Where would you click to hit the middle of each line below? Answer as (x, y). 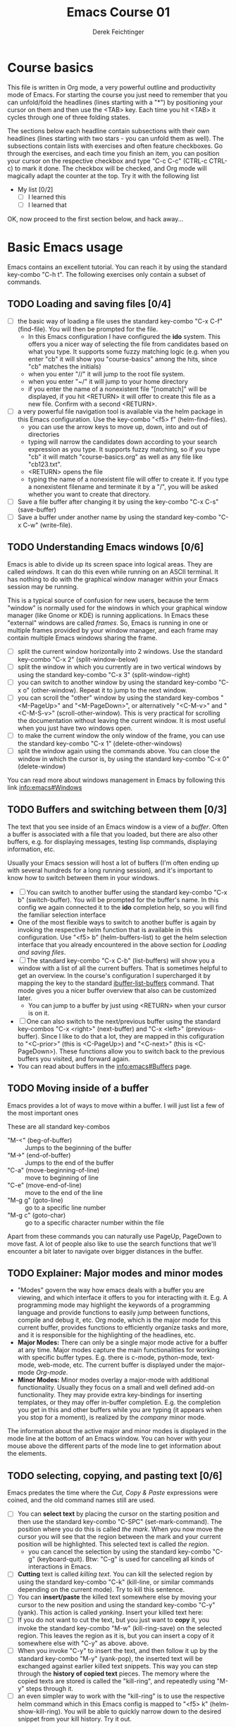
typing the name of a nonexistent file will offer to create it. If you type (128, 479)
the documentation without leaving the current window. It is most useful (122, 720)
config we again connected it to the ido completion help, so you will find (122, 907)
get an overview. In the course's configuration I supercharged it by (114, 975)
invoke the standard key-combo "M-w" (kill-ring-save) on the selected (119, 1628)
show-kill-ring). (40, 1711)
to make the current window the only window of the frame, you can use (121, 735)
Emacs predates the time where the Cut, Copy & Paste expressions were (113, 1493)
